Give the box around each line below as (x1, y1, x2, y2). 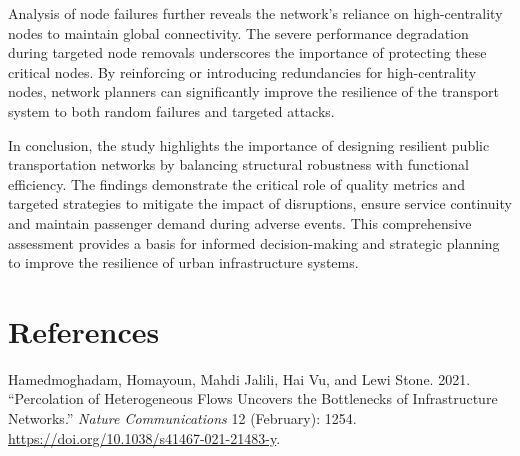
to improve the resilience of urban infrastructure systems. (8, 252, 359, 273)
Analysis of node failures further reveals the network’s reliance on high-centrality (8, 3, 503, 23)
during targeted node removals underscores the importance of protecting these (8, 42, 487, 63)
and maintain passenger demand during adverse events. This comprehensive (8, 212, 472, 233)
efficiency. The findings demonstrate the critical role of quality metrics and (8, 173, 465, 194)
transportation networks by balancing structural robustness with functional (8, 154, 469, 175)
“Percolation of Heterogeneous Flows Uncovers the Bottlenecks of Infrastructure (8, 388, 498, 409)
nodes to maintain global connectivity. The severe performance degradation (8, 22, 469, 43)
